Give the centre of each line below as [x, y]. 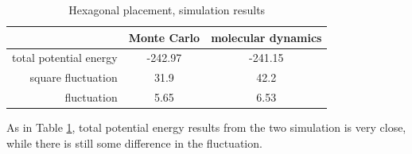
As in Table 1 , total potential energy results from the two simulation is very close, [206, 127]
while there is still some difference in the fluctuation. [134, 142]
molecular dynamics [266, 37]
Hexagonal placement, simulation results [167, 10]
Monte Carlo [164, 37]
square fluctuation [74, 77]
